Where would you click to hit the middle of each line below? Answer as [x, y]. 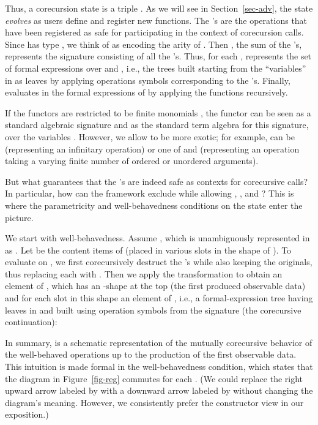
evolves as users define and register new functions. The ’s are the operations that [156, 20]
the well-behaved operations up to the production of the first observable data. [151, 354]
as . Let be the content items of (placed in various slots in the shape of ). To [148, 250]
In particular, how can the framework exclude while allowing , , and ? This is [150, 193]
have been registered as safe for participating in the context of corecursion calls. [154, 32]
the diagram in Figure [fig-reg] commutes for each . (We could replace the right [154, 378]
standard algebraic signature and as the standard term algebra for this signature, [157, 125]
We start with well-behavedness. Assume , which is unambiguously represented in [157, 238]
